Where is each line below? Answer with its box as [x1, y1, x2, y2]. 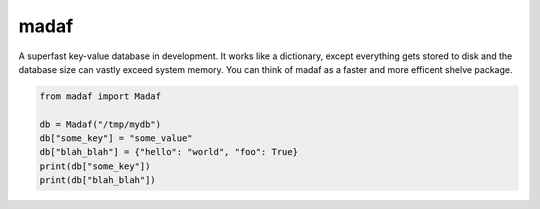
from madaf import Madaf [39, 90, 162, 102]
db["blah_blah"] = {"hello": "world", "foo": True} [39, 146, 299, 158]
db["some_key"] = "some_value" [39, 133, 194, 144]
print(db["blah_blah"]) [39, 175, 157, 186]
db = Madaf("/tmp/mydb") [39, 118, 162, 130]
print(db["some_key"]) [39, 160, 151, 172]
